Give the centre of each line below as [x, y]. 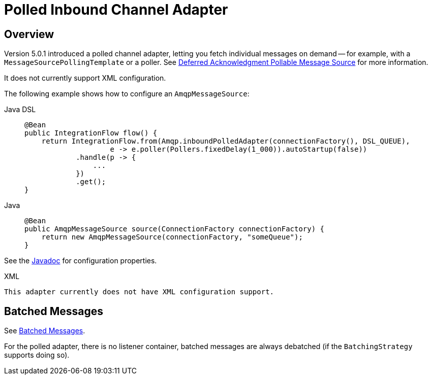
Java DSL [20, 110]
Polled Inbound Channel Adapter [116, 10]
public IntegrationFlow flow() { [91, 133]
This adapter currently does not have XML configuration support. [139, 292]
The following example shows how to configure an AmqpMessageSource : [127, 94]
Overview [29, 34]
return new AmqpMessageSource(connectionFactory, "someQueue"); [172, 237]
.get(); [91, 182]
